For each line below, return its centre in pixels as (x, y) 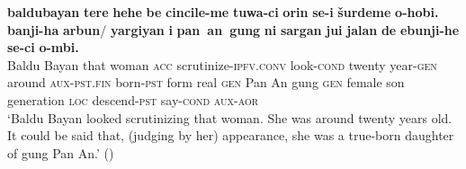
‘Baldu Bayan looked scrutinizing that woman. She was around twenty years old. (230, 117)
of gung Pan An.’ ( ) (61, 152)
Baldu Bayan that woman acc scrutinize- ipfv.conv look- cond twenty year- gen (222, 64)
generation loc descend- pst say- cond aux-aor (133, 99)
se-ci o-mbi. (43, 47)
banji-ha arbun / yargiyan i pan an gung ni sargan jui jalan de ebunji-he (233, 29)
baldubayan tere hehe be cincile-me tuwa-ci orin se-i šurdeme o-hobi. (223, 12)
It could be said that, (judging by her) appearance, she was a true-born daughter (231, 135)
